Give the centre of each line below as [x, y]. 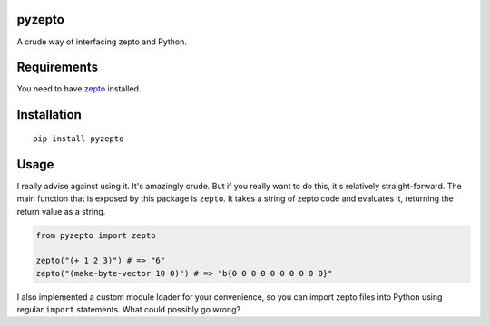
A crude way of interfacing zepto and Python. [102, 42]
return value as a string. [61, 211]
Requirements [58, 67]
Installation [49, 115]
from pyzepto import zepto [96, 235]
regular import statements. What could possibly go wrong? [128, 310]
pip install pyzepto [78, 139]
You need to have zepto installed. [79, 89]
